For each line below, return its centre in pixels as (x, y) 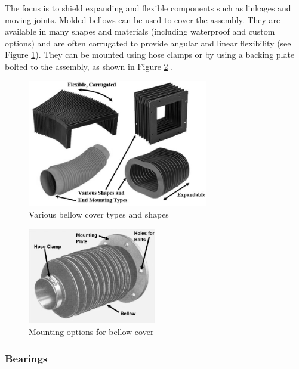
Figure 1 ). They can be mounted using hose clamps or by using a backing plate (150, 55)
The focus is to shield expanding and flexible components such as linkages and (148, 8)
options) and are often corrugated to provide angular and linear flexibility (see (148, 43)
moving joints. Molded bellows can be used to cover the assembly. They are (143, 19)
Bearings (26, 358)
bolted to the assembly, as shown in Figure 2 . (89, 66)
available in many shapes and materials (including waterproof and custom (140, 31)
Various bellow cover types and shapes (99, 214)
